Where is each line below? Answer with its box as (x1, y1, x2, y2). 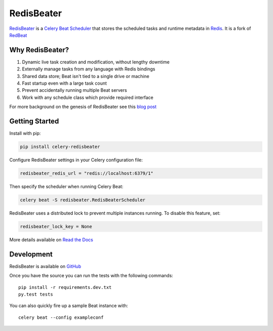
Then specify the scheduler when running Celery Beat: (9, 183, 124, 190)
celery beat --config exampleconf (18, 314, 104, 320)
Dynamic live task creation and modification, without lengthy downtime (22, 59, 170, 65)
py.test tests (18, 291, 53, 298)
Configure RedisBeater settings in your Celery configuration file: (9, 157, 143, 163)
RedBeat (9, 32, 27, 38)
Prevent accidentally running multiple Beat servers (22, 87, 127, 93)
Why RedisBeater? (9, 46, 69, 54)
